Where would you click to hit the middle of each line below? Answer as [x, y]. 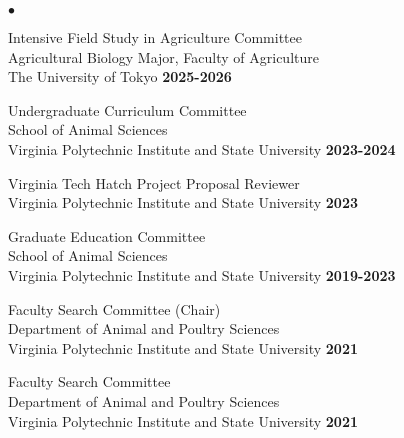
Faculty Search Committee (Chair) [114, 308]
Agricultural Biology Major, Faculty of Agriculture [163, 56]
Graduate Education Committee [107, 235]
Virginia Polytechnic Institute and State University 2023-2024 [202, 148]
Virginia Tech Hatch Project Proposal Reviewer [154, 182]
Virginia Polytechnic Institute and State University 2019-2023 [202, 274]
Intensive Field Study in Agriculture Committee [155, 37]
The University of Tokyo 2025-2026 [120, 76]
